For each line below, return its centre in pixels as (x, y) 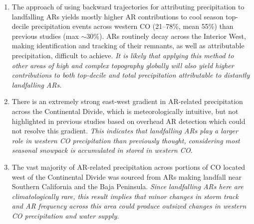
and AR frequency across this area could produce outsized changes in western (129, 206)
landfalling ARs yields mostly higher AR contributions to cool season (118, 16)
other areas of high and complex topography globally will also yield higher (123, 65)
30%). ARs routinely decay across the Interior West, (166, 36)
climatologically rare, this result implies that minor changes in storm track (125, 196)
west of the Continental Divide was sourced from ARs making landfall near (127, 176)
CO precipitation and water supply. (65, 215)
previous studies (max (45, 36)
